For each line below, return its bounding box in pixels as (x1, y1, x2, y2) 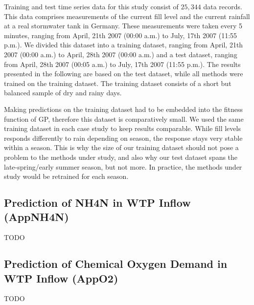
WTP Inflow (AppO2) (4, 270, 118, 285)
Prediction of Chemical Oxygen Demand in (4, 256, 228, 271)
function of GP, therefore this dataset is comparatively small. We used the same (4, 113, 244, 124)
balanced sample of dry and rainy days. (4, 87, 122, 98)
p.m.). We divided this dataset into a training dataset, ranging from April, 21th (4, 40, 243, 50)
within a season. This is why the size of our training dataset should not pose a (4, 142, 239, 152)
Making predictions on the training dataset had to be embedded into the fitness (4, 104, 243, 114)
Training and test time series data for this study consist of (4, 1, 179, 11)
